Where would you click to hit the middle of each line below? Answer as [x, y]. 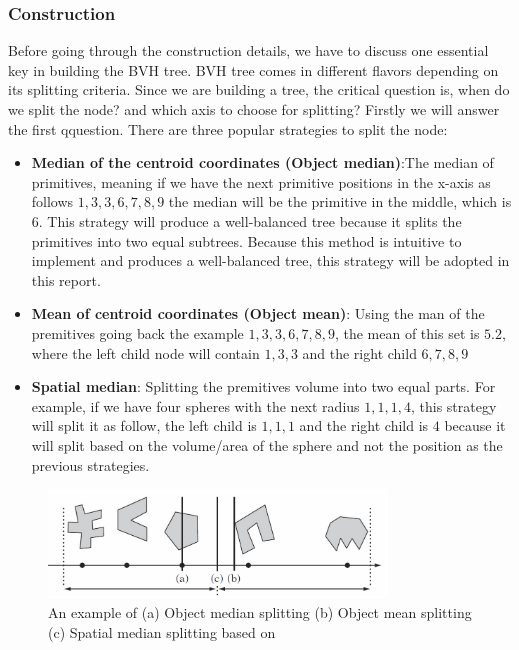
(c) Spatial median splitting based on [162, 631]
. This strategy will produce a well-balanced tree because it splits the [250, 220]
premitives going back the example [137, 332]
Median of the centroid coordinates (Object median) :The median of [262, 162]
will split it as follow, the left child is [144, 425]
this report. [66, 279]
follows [52, 201]
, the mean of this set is [407, 332]
